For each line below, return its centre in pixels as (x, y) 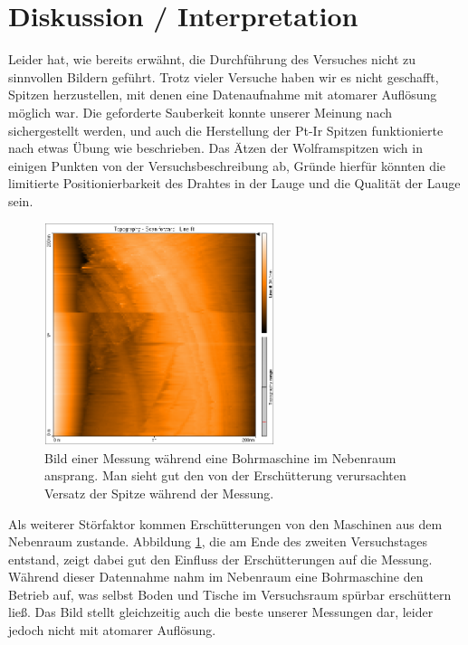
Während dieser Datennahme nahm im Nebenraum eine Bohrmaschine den (216, 577)
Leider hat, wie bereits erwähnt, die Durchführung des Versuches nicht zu (212, 59)
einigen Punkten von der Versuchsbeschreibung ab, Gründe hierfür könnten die (227, 165)
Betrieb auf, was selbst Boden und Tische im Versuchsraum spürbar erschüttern (230, 594)
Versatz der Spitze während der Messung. (159, 493)
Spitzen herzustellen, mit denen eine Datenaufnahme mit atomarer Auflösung (223, 95)
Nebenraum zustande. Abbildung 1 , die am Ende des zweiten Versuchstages (218, 541)
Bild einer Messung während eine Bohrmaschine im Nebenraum (220, 457)
